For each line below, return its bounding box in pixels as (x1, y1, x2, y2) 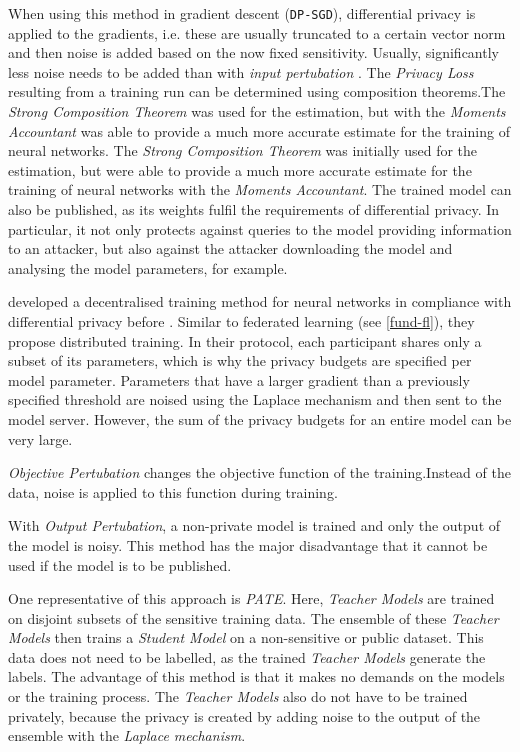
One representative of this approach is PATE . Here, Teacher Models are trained (8, 588, 495, 609)
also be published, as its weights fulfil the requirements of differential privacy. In (8, 199, 500, 219)
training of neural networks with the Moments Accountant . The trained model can (8, 179, 512, 200)
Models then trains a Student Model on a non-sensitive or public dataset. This (8, 627, 484, 648)
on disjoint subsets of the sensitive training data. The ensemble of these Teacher (8, 607, 499, 628)
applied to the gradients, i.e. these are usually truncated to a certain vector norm (8, 22, 506, 43)
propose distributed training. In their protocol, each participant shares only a (8, 330, 482, 351)
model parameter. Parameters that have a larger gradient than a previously (8, 369, 470, 390)
